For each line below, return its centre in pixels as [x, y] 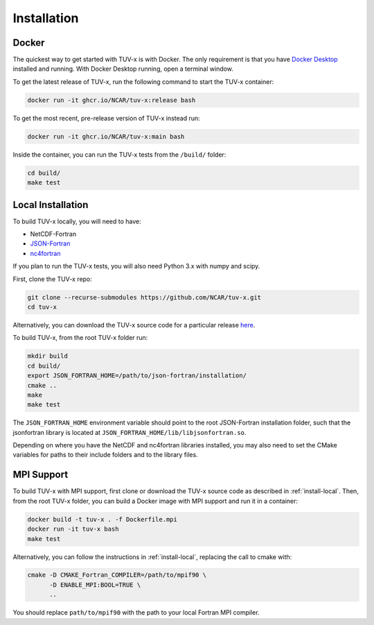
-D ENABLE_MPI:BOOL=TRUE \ [95, 585]
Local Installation [51, 205]
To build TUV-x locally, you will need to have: [77, 221]
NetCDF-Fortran [53, 234]
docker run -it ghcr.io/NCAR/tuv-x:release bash [112, 100]
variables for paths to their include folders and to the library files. [105, 455]
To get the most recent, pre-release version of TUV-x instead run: [106, 118]
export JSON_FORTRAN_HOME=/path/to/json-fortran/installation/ [137, 376]
